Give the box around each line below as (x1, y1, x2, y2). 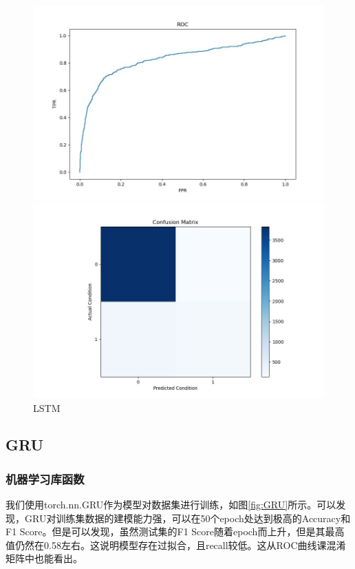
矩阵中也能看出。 (6, 551, 83, 566)
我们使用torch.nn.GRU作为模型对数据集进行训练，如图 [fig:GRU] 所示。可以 (6, 497, 336, 512)
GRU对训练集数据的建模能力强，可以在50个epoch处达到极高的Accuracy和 (24, 510, 351, 525)
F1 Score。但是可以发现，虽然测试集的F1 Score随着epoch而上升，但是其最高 (6, 524, 345, 539)
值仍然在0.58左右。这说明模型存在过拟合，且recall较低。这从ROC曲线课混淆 (6, 537, 346, 552)
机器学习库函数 (6, 470, 85, 487)
